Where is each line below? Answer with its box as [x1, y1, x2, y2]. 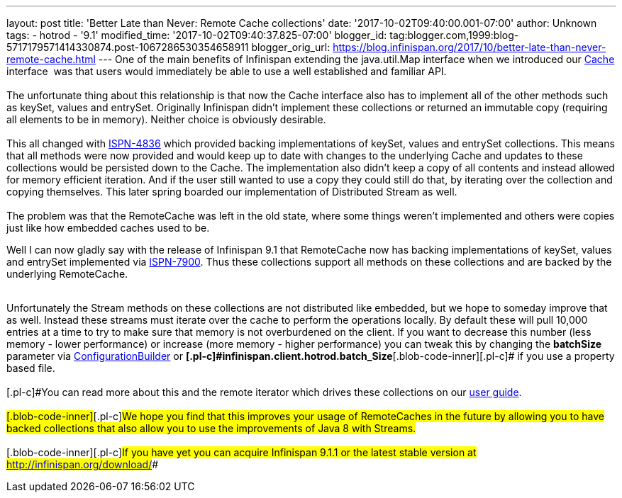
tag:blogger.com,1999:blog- [389, 29, 519, 41]
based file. [6, 362, 55, 374]
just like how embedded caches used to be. [6, 222, 210, 234]
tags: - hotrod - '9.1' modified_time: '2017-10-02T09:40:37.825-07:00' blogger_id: [6, 29, 387, 41]
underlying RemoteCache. [6, 268, 128, 280]
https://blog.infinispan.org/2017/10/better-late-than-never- [333, 41, 606, 53]
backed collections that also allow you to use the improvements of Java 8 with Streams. [6, 422, 416, 434]
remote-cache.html [6, 53, 96, 65]
